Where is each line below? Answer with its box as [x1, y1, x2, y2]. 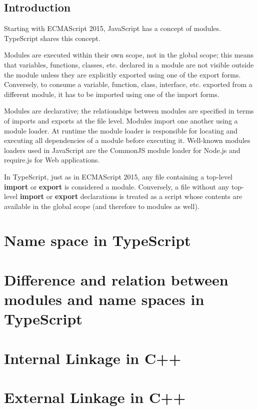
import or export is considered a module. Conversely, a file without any [4, 181, 229, 191]
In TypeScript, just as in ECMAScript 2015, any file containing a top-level [4, 171, 233, 181]
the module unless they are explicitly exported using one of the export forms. [4, 69, 241, 79]
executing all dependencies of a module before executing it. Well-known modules [4, 135, 250, 145]
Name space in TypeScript [4, 230, 191, 250]
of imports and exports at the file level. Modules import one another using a [4, 115, 238, 125]
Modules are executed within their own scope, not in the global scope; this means [4, 49, 253, 60]
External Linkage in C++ [4, 386, 186, 407]
